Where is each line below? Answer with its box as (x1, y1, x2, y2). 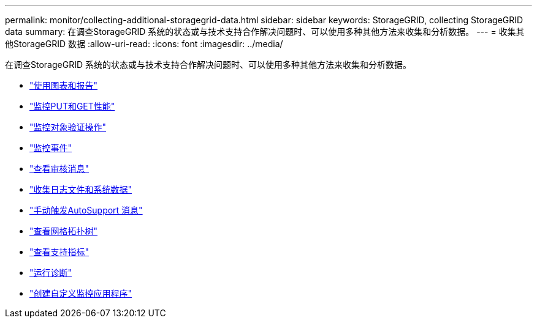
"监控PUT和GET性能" (29, 101, 115, 111)
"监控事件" (29, 143, 72, 153)
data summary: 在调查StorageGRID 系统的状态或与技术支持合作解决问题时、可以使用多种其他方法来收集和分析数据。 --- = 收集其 (5, 26, 525, 37)
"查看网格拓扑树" (29, 226, 98, 236)
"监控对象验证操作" (29, 122, 107, 132)
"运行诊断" (29, 267, 72, 278)
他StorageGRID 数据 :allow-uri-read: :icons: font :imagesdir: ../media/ (5, 39, 283, 49)
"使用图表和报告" (29, 80, 98, 91)
